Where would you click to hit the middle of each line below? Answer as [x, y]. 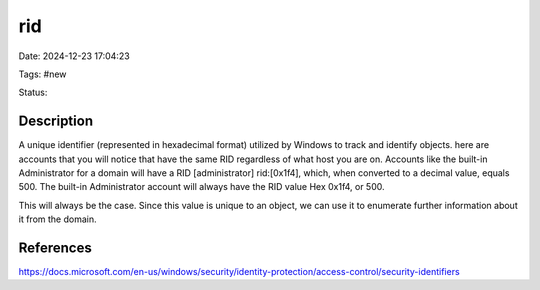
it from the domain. [57, 219]
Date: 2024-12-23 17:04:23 [74, 56]
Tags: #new [42, 74]
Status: [33, 92]
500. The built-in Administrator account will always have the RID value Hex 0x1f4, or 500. [201, 187]
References [55, 248]
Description [56, 121]
